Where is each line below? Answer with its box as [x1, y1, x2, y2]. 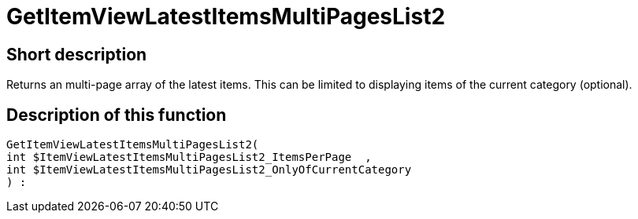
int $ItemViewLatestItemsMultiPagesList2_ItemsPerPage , [6, 151, 372, 164]
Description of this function [6, 104, 227, 125]
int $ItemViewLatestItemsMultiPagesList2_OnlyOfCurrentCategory [6, 163, 412, 177]
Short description [6, 44, 147, 64]
